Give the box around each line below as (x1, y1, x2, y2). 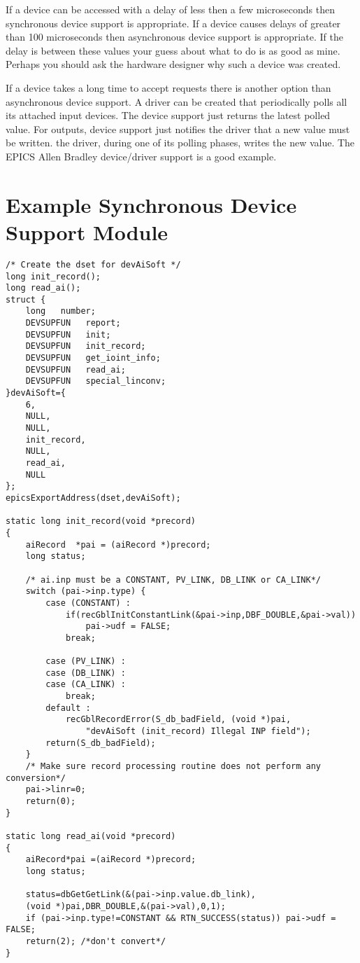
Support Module (6, 217, 168, 246)
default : (45, 702, 91, 713)
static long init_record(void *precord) (6, 516, 196, 527)
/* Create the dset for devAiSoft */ (6, 259, 181, 270)
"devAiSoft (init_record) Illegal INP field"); (85, 726, 311, 737)
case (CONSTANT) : (45, 597, 131, 608)
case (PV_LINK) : (45, 656, 126, 667)
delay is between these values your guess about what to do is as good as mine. (6, 43, 340, 57)
